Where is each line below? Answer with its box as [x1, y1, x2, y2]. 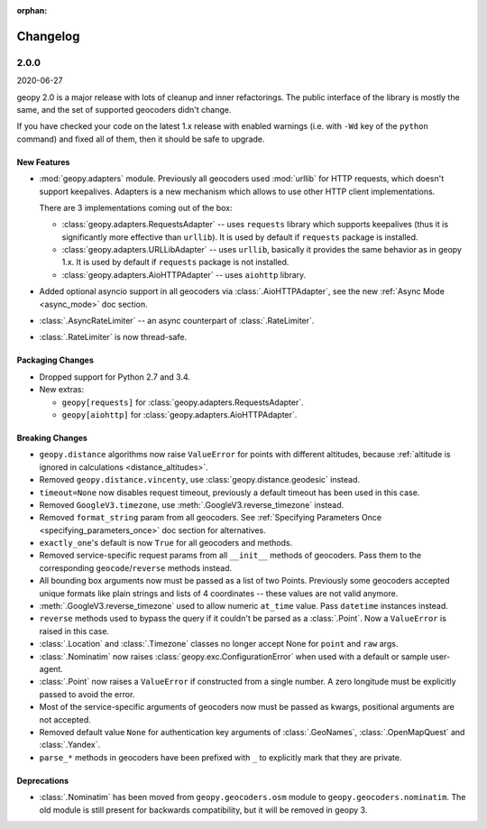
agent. [39, 664, 63, 674]
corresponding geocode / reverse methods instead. [39, 562, 233, 573]
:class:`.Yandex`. [39, 740, 101, 751]
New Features [16, 156, 70, 167]
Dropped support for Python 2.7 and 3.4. [39, 371, 191, 382]
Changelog [16, 28, 80, 44]
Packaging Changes [16, 355, 94, 365]
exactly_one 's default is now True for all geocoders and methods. [39, 538, 293, 548]
